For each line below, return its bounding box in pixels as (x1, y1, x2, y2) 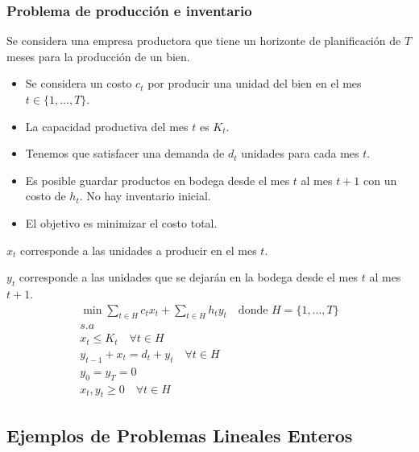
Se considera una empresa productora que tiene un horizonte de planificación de (6, 32, 401, 49)
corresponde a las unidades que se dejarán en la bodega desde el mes (19, 269, 359, 286)
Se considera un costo (25, 75, 132, 92)
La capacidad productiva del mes (25, 117, 189, 134)
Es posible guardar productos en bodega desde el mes (25, 171, 290, 188)
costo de (25, 187, 66, 204)
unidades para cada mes (241, 145, 359, 162)
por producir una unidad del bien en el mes (147, 75, 362, 92)
